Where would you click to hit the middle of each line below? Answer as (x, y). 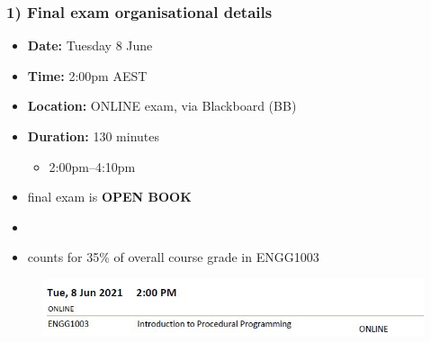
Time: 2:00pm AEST (87, 75)
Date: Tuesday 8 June (90, 45)
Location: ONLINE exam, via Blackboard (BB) (162, 106)
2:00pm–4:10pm (92, 166)
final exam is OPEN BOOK (109, 197)
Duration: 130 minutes (93, 136)
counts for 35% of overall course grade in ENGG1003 (173, 257)
